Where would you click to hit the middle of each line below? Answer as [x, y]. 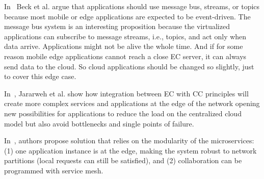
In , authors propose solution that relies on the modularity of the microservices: [129, 140]
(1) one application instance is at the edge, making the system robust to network [130, 150]
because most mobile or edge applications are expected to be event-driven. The [127, 16]
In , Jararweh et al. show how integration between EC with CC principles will [126, 93]
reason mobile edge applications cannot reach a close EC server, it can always [125, 56]
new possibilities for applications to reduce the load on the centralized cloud [123, 113]
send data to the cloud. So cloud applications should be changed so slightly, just [129, 66]
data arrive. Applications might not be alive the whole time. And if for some [124, 46]
